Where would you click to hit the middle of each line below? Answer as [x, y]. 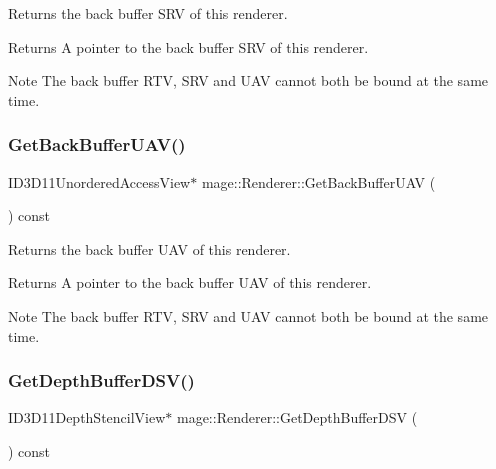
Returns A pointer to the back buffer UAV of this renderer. [190, 282]
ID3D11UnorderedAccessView [99, 181]
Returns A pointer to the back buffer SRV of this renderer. [188, 46]
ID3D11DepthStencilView [87, 417]
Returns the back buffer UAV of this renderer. [149, 248]
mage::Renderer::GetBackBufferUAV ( [318, 181]
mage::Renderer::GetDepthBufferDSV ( [297, 417]
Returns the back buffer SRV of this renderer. [148, 13]
